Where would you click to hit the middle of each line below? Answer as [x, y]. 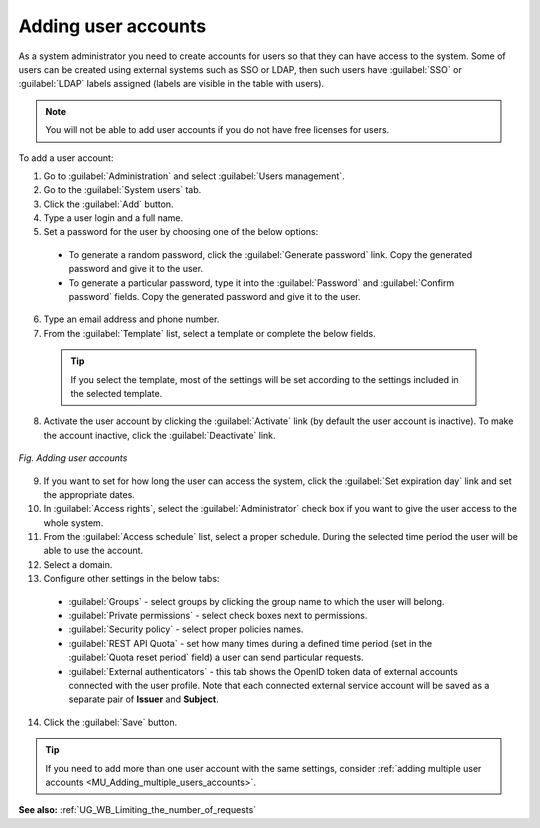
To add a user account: [66, 157]
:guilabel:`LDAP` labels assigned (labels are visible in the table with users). [171, 84]
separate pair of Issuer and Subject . [143, 699]
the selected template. [116, 393]
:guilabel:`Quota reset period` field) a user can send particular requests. [216, 657]
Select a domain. [78, 564]
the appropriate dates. [89, 494]
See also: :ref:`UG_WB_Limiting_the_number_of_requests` [137, 810]
